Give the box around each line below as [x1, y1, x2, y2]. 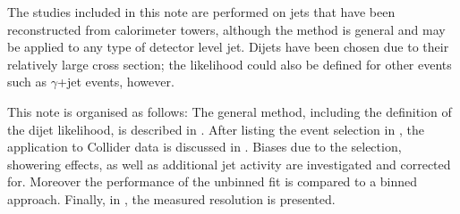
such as [7, 72, 47, 91]
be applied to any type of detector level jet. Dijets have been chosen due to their [7, 37, 449, 56]
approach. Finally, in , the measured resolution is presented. [7, 189, 336, 208]
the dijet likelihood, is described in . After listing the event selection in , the [7, 119, 424, 138]
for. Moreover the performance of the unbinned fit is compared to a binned [7, 172, 418, 191]
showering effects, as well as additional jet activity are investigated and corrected [7, 154, 451, 173]
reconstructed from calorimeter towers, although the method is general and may [7, 20, 446, 38]
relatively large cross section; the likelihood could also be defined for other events [7, 54, 452, 73]
